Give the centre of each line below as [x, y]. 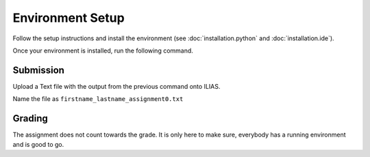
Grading [30, 118]
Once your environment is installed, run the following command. [103, 51]
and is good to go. [38, 144]
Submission [39, 70]
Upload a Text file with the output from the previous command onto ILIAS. [116, 86]
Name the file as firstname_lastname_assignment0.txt [98, 99]
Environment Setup [69, 18]
